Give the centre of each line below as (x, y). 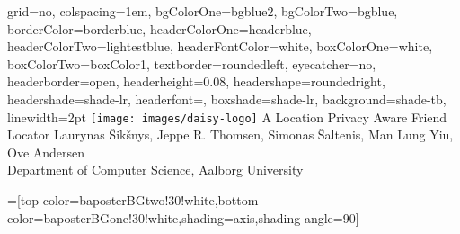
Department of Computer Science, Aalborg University (155, 170)
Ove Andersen (46, 152)
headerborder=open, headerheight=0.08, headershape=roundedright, (196, 81)
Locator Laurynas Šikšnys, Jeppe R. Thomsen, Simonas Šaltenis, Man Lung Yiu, (230, 135)
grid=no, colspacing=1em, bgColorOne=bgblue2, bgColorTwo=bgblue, (203, 11)
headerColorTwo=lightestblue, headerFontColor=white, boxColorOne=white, (220, 46)
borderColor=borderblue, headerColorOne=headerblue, (159, 28)
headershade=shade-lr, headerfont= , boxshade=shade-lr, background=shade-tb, (227, 99)
